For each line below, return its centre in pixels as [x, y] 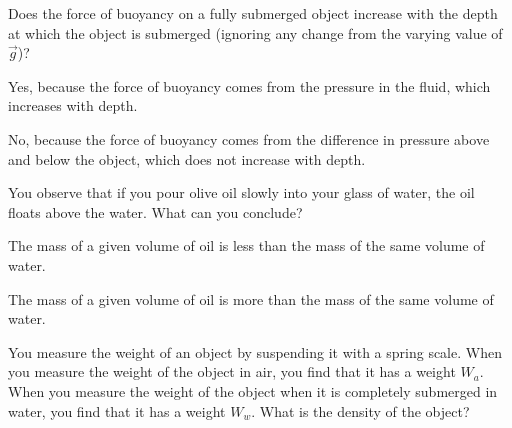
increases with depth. [73, 105]
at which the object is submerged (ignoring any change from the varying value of [255, 32]
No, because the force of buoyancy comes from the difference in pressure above [249, 138]
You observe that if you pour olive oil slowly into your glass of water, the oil [241, 192]
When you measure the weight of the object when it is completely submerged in [253, 390]
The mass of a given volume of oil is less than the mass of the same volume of [246, 245]
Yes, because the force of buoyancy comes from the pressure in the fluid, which [249, 85]
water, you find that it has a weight [117, 410]
